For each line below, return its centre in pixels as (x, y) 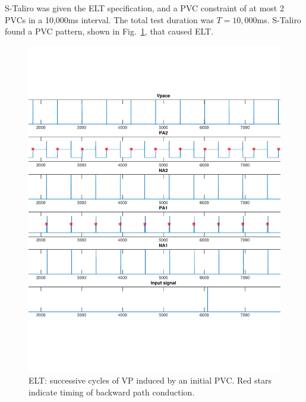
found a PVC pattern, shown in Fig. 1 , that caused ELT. (109, 31)
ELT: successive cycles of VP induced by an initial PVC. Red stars (150, 380)
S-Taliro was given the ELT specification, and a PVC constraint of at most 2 (144, 8)
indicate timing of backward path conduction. (112, 392)
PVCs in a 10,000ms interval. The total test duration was (109, 19)
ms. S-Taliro (279, 19)
